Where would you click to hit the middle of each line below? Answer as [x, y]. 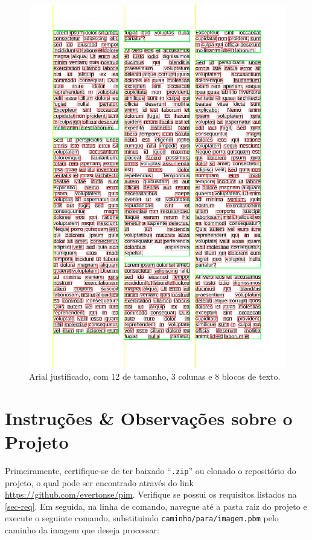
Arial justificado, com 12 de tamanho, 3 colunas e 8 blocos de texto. [155, 376]
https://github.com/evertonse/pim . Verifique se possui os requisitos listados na [151, 494]
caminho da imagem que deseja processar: [82, 530]
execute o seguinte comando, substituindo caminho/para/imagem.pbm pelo [142, 518]
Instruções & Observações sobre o [149, 418]
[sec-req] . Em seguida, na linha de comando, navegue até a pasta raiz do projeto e [156, 506]
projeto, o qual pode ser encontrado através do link [99, 482]
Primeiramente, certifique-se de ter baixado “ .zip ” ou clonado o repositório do [151, 471]
